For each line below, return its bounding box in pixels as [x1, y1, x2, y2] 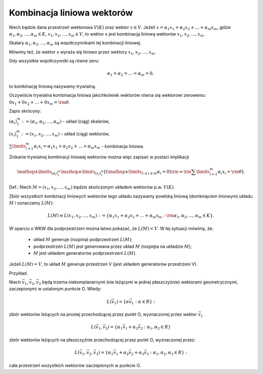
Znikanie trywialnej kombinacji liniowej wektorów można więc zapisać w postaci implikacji [9, 154, 189, 160]
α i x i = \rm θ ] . [217, 169, 245, 175]
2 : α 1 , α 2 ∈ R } [140, 324, 171, 331]
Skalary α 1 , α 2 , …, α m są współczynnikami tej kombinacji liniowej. [9, 40, 142, 47]
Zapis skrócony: [9, 108, 41, 114]
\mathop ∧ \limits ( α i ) [17, 169, 58, 176]
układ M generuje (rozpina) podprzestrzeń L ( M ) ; [33, 237, 132, 243]
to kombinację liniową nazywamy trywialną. [9, 83, 96, 89]
